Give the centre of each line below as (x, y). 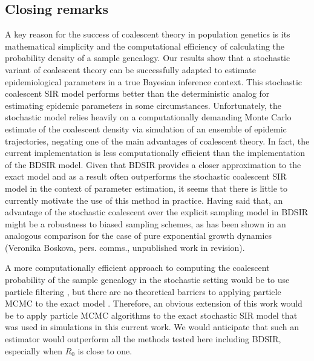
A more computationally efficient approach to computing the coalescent (137, 268)
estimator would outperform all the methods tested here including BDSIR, (143, 339)
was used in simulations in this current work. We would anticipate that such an (152, 327)
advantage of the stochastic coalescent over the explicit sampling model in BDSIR (156, 212)
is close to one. (105, 350)
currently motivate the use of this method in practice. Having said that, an (144, 200)
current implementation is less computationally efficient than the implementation (155, 153)
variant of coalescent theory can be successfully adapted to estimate (130, 69)
